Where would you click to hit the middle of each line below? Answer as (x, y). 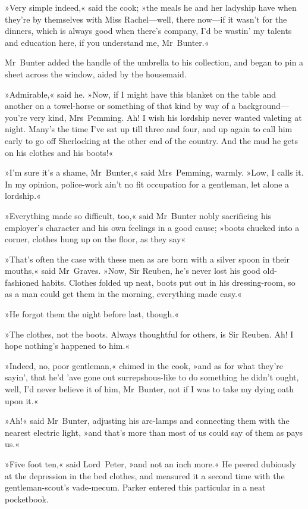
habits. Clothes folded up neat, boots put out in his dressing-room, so (168, 282)
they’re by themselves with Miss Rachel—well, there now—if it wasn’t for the (146, 19)
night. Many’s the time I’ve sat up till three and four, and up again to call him (149, 129)
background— (264, 106)
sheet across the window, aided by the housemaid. (96, 74)
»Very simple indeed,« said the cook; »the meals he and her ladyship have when (151, 7)
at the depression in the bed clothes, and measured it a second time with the (145, 475)
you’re (16, 117)
